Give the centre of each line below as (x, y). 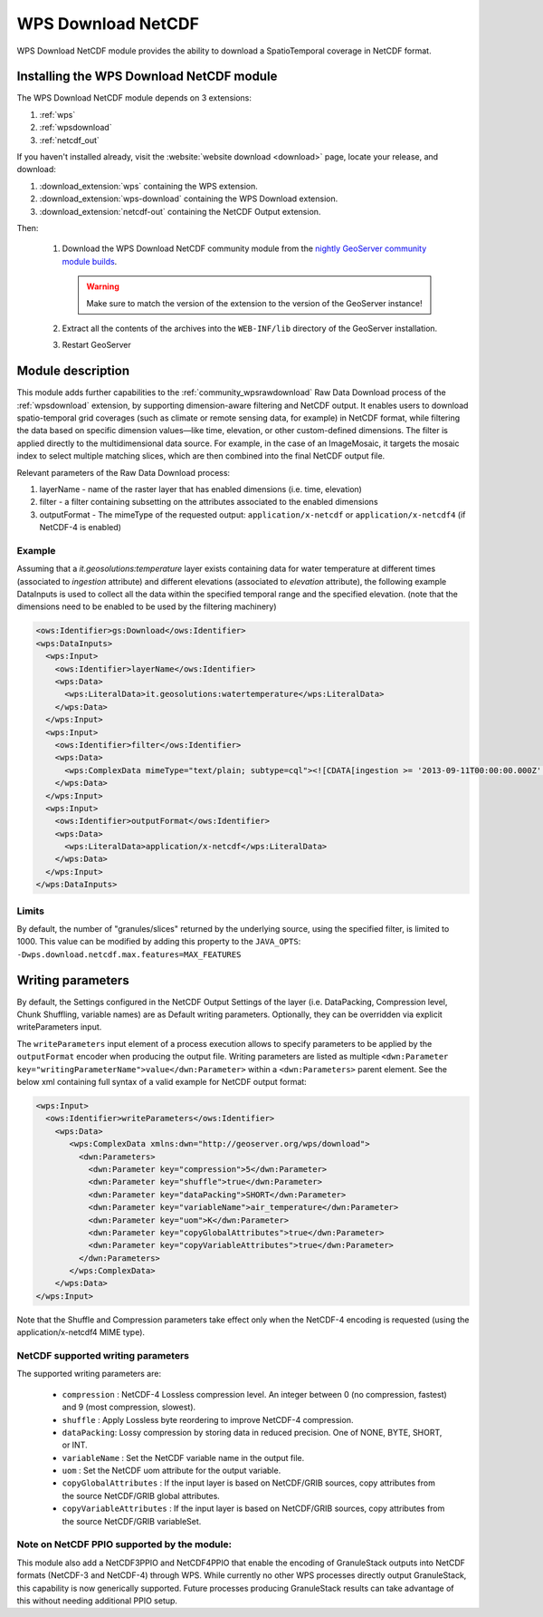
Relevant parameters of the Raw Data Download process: (124, 472)
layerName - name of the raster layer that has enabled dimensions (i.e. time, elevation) (200, 489)
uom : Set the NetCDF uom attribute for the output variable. (171, 1471)
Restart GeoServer (96, 345)
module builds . (90, 261)
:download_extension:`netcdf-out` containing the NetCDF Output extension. (180, 211)
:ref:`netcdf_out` (69, 140)
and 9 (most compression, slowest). (129, 1407)
